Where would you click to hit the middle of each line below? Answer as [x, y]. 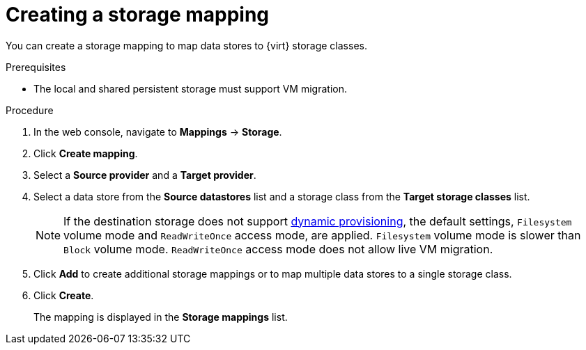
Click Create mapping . [86, 153]
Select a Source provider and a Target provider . [145, 175]
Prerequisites [36, 67]
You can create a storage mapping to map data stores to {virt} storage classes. [186, 45]
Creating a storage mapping [138, 15]
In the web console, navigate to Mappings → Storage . [158, 132]
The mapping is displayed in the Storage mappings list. [161, 317]
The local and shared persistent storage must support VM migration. [190, 88]
